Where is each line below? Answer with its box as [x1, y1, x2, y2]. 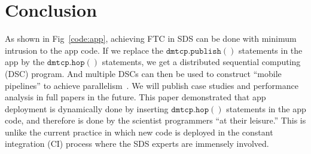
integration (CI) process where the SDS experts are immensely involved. [5, 137, 269, 150]
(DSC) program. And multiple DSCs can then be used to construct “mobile [5, 67, 282, 79]
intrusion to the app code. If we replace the [5, 44, 163, 56]
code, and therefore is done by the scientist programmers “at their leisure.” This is [5, 114, 306, 127]
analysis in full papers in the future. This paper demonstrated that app [5, 91, 266, 103]
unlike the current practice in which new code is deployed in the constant [5, 125, 273, 138]
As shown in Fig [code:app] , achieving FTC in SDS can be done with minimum [5, 32, 297, 45]
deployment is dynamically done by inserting [5, 102, 169, 115]
